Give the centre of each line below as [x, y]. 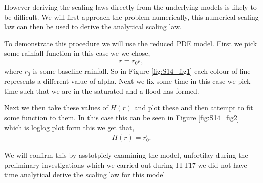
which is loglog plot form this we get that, [69, 127]
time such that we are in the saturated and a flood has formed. [102, 90]
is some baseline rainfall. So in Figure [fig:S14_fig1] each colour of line [142, 71]
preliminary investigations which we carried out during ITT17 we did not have [126, 165]
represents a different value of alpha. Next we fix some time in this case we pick [127, 81]
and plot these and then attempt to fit [194, 108]
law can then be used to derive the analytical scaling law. [93, 26]
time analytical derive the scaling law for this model [85, 175]
